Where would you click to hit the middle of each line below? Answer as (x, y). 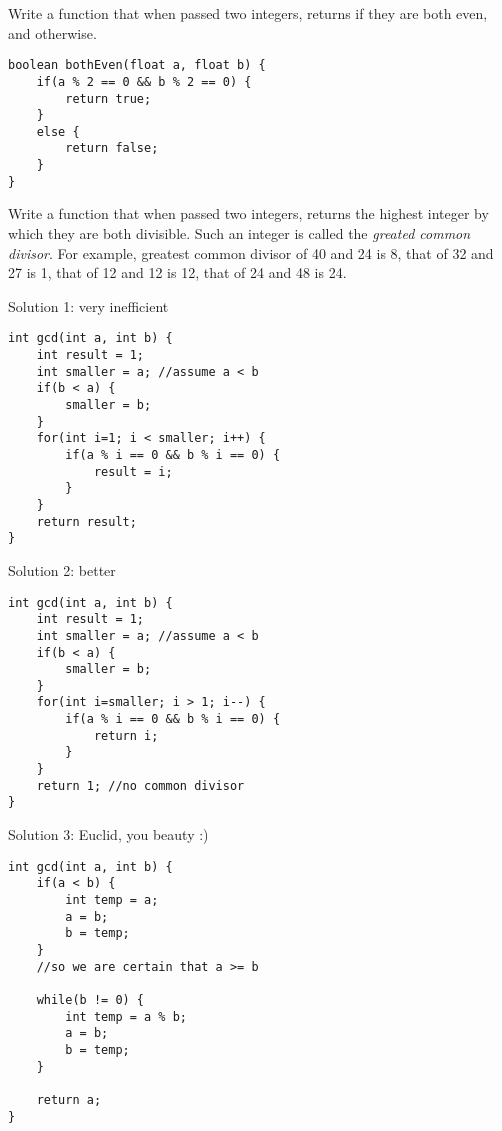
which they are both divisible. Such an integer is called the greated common (239, 233)
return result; (86, 521)
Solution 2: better (62, 569)
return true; (108, 98)
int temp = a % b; (126, 1016)
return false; (112, 148)
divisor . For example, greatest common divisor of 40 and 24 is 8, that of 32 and (251, 252)
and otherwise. (52, 32)
